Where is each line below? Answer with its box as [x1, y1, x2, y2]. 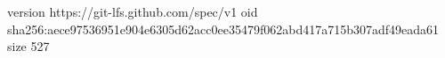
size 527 [7, 37, 50, 55]
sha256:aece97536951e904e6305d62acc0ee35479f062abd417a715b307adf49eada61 [7, 19, 440, 38]
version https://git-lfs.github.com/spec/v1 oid [7, 3, 258, 20]
